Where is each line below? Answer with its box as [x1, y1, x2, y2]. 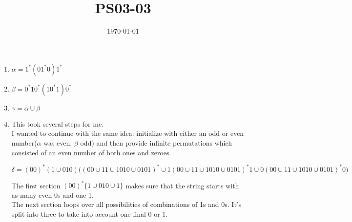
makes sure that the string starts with [125, 180, 239, 190]
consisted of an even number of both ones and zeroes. [11, 147, 171, 157]
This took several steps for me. [11, 118, 104, 129]
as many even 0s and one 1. [11, 189, 94, 200]
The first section [11, 180, 61, 190]
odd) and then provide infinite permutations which [80, 137, 232, 148]
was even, [43, 137, 72, 148]
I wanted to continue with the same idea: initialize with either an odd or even [11, 128, 244, 138]
